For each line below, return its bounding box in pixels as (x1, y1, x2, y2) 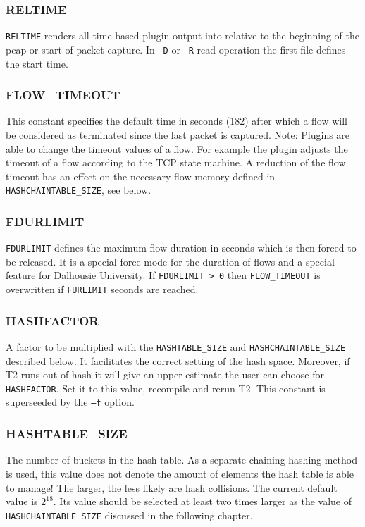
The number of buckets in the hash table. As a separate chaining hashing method (6, 452, 358, 467)
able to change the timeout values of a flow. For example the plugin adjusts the (6, 141, 348, 156)
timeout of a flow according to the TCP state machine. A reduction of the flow (6, 155, 346, 170)
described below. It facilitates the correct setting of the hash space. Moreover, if (6, 353, 350, 368)
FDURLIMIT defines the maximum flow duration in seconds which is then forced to (6, 240, 357, 255)
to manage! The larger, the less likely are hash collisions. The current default (6, 480, 338, 495)
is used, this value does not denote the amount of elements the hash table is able (6, 466, 354, 480)
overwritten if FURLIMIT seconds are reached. (6, 282, 199, 297)
